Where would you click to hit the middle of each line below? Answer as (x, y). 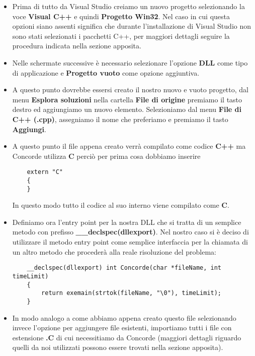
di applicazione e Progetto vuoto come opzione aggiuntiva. (106, 72)
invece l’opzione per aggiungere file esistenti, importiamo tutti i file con (122, 328)
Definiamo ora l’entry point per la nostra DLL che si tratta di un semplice (127, 222)
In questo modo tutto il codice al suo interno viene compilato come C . (121, 205)
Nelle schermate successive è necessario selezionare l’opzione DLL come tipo (130, 62)
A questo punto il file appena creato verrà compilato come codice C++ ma (129, 146)
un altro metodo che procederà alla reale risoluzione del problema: (114, 251)
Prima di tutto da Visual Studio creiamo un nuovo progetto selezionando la (129, 6)
